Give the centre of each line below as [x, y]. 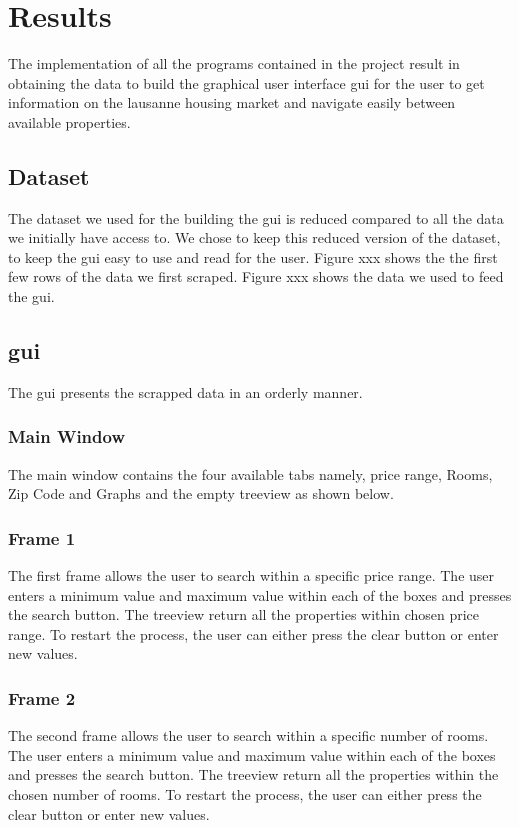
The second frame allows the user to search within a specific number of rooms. [248, 735]
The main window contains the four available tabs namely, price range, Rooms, [250, 473]
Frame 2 [42, 697]
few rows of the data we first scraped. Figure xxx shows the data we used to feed [256, 276]
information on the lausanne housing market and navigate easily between [232, 102]
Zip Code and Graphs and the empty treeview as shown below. [201, 493]
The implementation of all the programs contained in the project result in [234, 63]
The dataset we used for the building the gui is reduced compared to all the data [256, 217]
